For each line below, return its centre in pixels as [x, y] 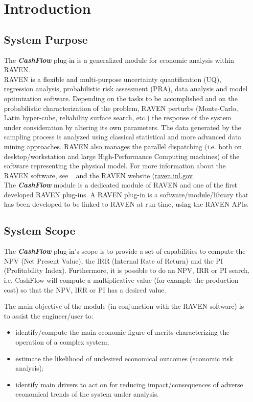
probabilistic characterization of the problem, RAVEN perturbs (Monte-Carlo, [121, 108]
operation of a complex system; [62, 342]
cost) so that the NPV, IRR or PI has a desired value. [85, 289]
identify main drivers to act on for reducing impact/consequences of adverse [129, 384]
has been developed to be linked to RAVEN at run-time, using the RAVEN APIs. [126, 204]
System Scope [40, 230]
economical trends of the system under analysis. [87, 394]
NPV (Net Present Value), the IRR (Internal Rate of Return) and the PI [114, 260]
